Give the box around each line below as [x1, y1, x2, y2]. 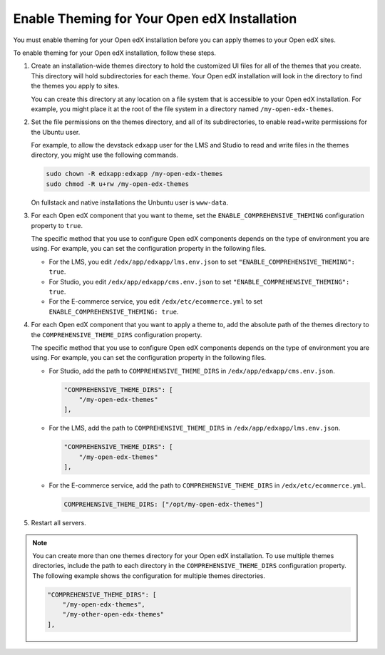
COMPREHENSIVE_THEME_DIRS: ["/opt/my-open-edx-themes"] [63, 500, 264, 509]
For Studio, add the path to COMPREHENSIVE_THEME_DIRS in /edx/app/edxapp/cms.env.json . [48, 366, 335, 375]
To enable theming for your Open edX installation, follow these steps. [13, 48, 217, 57]
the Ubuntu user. [31, 128, 81, 136]
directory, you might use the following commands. [31, 150, 178, 160]
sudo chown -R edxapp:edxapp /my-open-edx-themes [46, 170, 223, 178]
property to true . [31, 221, 83, 229]
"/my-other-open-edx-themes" [62, 610, 164, 619]
